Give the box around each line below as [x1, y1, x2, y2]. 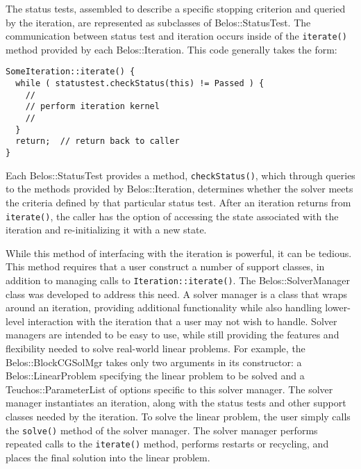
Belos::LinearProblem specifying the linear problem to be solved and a [6, 368, 305, 383]
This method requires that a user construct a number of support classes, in [6, 259, 325, 274]
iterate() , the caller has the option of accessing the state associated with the [6, 208, 339, 223]
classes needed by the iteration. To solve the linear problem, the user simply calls [6, 409, 351, 423]
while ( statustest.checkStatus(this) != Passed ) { [15, 79, 265, 89]
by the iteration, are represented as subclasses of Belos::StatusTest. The [6, 15, 311, 29]
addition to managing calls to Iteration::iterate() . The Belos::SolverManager [6, 272, 350, 287]
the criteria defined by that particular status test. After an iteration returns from [6, 195, 351, 209]
